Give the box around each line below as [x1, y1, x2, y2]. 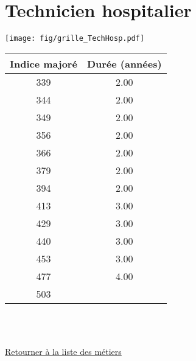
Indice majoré [10, 56, 77, 71]
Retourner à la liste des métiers [5, 345, 122, 357]
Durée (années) [86, 56, 162, 71]
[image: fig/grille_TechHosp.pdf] [5, 34, 145, 43]
